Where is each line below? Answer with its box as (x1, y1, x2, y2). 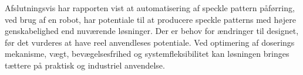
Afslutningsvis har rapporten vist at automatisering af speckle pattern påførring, (5, 2, 295, 13)
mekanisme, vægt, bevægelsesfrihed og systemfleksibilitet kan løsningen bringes (5, 47, 289, 60)
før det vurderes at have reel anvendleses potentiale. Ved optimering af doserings (5, 36, 295, 48)
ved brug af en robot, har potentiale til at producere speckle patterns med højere (5, 13, 296, 25)
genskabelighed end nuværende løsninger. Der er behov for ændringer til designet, (5, 25, 299, 37)
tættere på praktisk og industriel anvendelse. (5, 59, 165, 71)
